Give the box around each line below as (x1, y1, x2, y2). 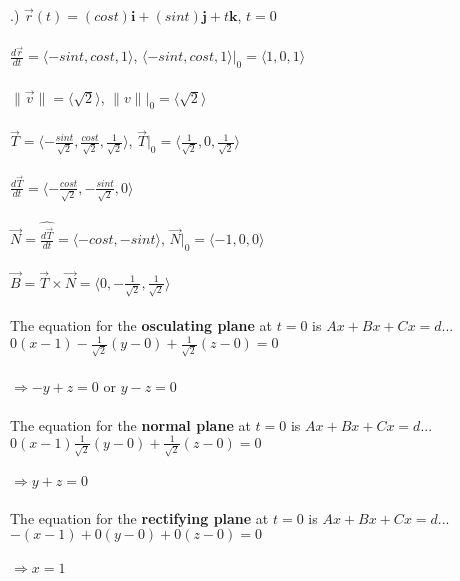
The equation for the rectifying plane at (10, 507, 269, 528)
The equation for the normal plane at (10, 414, 251, 435)
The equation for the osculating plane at (10, 315, 273, 336)
